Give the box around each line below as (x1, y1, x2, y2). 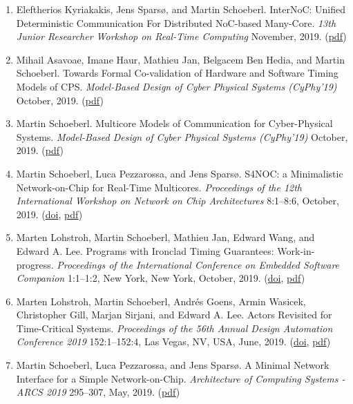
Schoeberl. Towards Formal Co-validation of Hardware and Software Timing (16, 66, 338, 80)
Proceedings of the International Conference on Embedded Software (57, 257, 340, 271)
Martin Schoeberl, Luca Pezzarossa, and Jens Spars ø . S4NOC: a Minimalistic (16, 166, 343, 180)
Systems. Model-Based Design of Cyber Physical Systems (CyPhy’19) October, (16, 129, 348, 144)
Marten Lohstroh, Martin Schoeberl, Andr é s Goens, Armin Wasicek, (16, 294, 306, 308)
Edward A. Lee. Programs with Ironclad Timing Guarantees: (16, 243, 274, 258)
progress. (16, 257, 54, 271)
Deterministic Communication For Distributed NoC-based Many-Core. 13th (16, 15, 336, 30)
